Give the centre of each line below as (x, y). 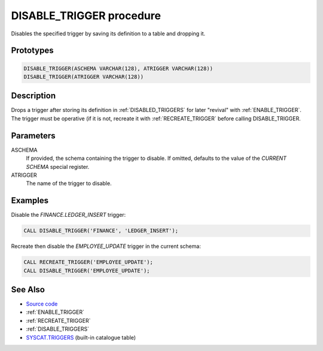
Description (33, 96)
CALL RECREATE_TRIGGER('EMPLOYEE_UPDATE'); (89, 262)
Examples (30, 201)
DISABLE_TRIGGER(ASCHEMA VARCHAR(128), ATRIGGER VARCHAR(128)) (118, 68)
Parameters (33, 136)
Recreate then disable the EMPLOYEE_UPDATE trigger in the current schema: (106, 246)
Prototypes (32, 51)
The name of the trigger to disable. (69, 183)
